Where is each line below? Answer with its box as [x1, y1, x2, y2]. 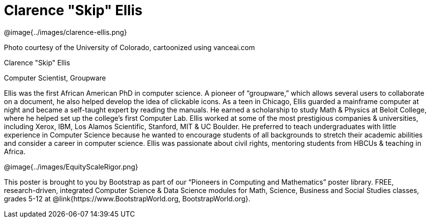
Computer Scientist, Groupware [4, 73, 106, 82]
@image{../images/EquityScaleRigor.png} [4, 162, 138, 171]
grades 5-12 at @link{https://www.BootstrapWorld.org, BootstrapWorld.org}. [4, 194, 250, 203]
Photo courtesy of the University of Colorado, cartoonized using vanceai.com [4, 43, 255, 52]
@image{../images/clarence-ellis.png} [4, 28, 127, 36]
